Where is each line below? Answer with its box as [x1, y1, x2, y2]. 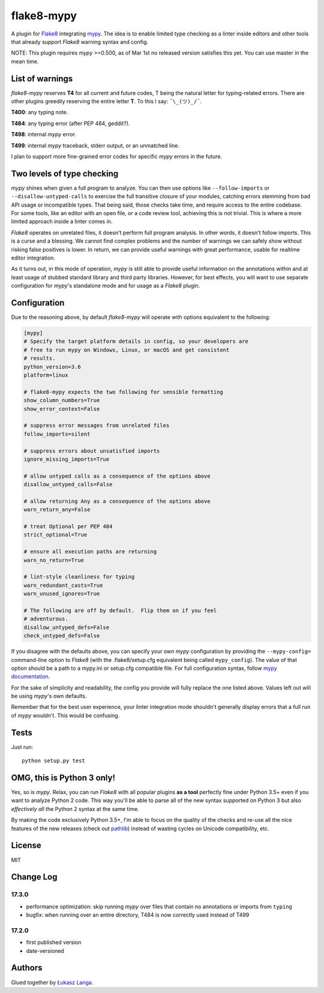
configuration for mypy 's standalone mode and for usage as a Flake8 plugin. [11, 282, 200, 290]
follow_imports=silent [23, 430, 91, 437]
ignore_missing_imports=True [23, 455, 110, 463]
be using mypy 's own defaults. [11, 693, 87, 700]
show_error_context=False [23, 405, 100, 412]
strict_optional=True [23, 532, 88, 538]
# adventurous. [23, 616, 68, 622]
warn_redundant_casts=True [23, 582, 103, 589]
